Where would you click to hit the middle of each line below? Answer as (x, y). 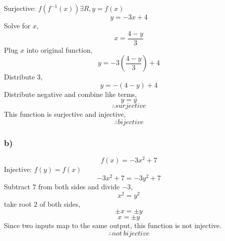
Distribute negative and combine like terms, (70, 94)
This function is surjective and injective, (65, 114)
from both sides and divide (79, 186)
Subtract (17, 186)
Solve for (17, 25)
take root (18, 203)
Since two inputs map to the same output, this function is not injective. (113, 225)
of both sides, (60, 203)
